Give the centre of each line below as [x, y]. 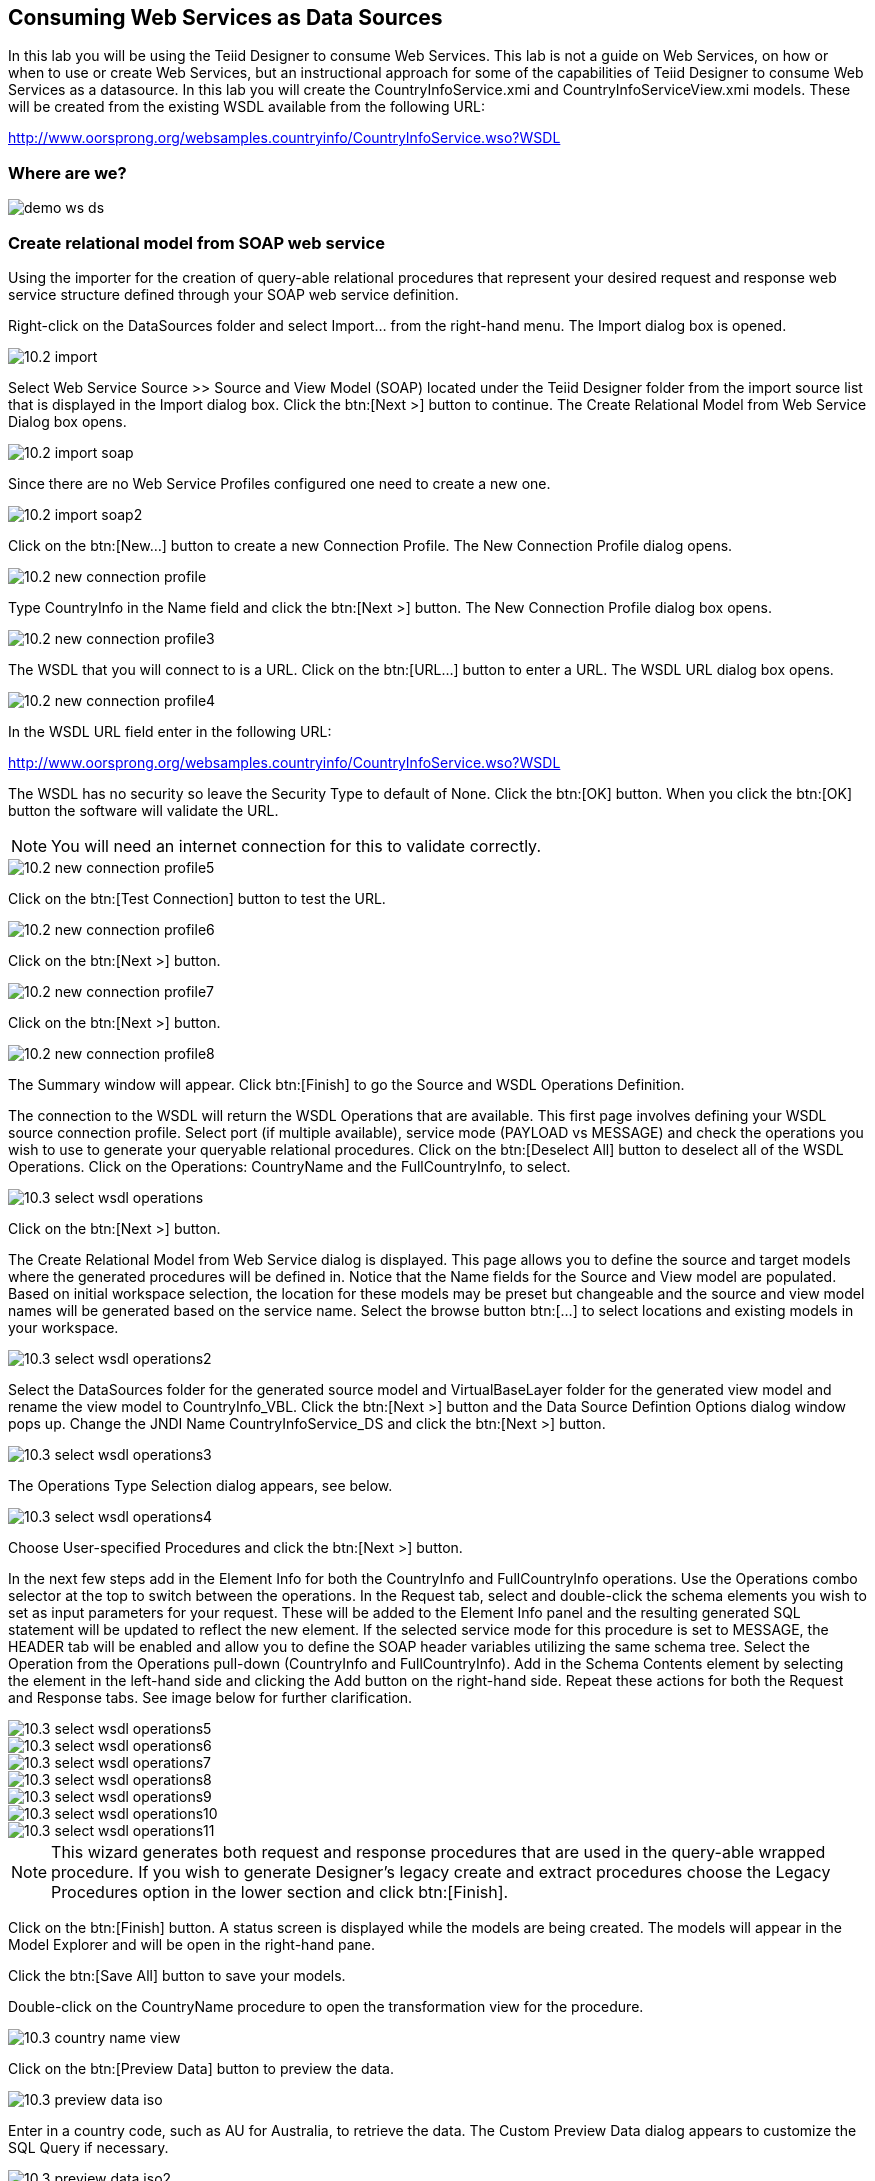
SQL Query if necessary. [88, 2147]
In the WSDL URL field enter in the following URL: [170, 731]
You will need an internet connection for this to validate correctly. [296, 845]
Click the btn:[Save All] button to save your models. [177, 1975]
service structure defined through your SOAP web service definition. [233, 294]
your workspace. [63, 1327]
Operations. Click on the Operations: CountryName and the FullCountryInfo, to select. [289, 1166]
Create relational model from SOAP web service [196, 242]
